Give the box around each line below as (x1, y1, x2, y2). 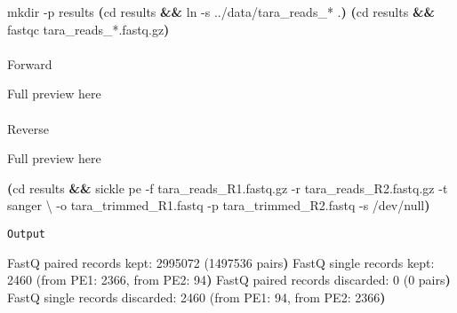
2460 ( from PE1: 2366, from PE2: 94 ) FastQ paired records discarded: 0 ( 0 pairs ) (7, 270, 451, 289)
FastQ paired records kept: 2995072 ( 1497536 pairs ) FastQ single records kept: (7, 253, 435, 271)
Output (7, 227, 45, 240)
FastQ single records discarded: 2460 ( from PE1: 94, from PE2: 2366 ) (7, 287, 386, 306)
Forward (7, 54, 52, 73)
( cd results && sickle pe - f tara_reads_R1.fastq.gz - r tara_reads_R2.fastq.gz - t (7, 178, 448, 197)
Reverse (7, 119, 49, 137)
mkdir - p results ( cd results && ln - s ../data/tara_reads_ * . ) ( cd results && (7, 3, 435, 20)
